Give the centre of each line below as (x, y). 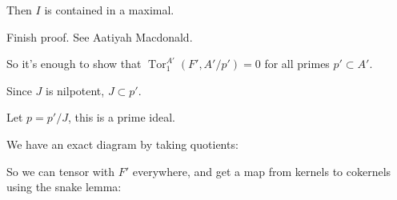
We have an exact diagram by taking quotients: (122, 144)
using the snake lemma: (64, 187)
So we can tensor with (61, 171)
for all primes (297, 64)
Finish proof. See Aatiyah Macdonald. (100, 36)
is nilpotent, (75, 90)
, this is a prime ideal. (121, 117)
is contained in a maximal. (109, 10)
